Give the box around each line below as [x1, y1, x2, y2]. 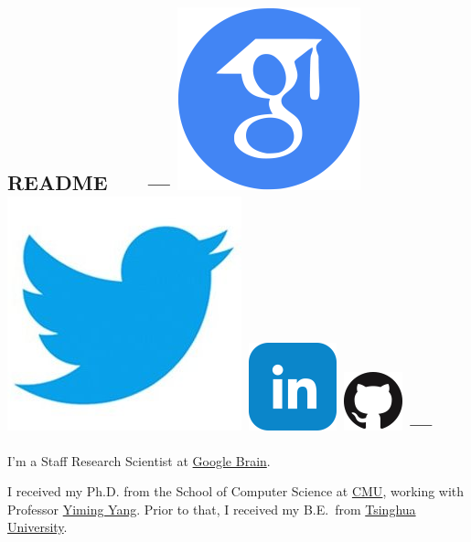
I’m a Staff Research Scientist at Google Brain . [7, 451, 271, 470]
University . [7, 517, 68, 537]
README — [7, 168, 170, 197]
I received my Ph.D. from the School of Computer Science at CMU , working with [7, 482, 465, 501]
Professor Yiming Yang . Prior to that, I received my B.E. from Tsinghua [7, 499, 416, 518]
